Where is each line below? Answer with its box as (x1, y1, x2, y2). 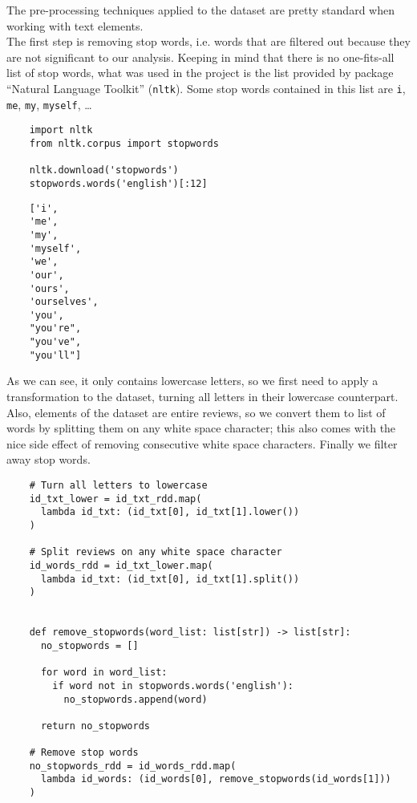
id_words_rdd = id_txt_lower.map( (29, 559, 213, 571)
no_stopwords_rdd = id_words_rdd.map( (29, 760, 237, 772)
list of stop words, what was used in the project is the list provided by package (6, 64, 394, 81)
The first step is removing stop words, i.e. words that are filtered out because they (6, 33, 411, 50)
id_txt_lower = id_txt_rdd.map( (29, 493, 202, 505)
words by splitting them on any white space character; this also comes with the (6, 420, 396, 436)
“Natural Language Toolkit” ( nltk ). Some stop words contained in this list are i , (6, 79, 406, 96)
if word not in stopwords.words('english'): (52, 679, 294, 691)
